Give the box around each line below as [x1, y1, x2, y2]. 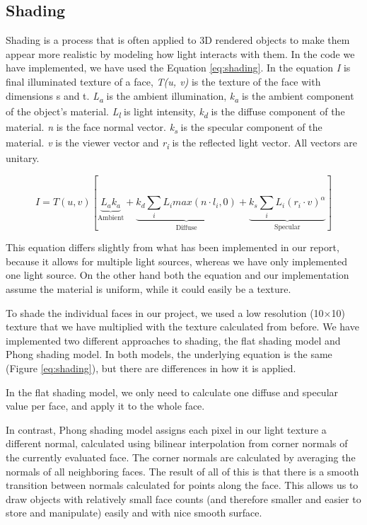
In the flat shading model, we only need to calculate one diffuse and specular [6, 384, 339, 399]
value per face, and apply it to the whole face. [6, 398, 205, 413]
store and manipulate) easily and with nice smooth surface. [6, 505, 262, 520]
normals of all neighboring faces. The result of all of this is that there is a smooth [6, 463, 359, 478]
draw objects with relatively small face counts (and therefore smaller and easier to [6, 491, 361, 506]
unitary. [6, 151, 40, 166]
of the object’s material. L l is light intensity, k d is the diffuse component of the [6, 103, 345, 120]
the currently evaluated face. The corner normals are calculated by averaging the [6, 449, 356, 464]
